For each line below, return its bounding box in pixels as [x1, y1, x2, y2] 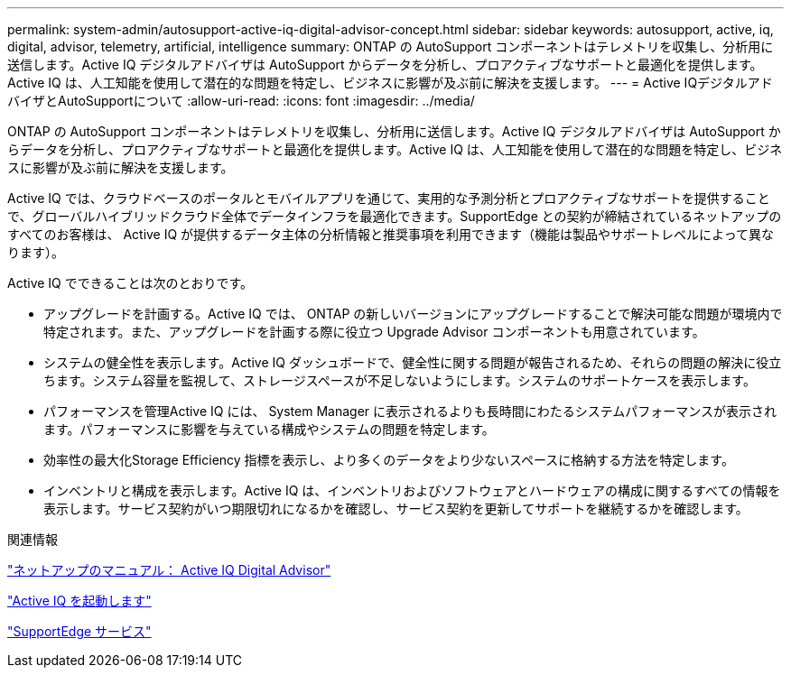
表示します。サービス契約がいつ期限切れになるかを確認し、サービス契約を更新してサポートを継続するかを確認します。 [43, 501, 749, 516]
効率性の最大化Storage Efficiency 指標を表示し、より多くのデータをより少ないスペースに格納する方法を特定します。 [43, 452, 734, 467]
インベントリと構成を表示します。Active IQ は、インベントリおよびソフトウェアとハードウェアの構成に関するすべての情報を [43, 483, 781, 498]
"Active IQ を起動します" [7, 593, 152, 608]
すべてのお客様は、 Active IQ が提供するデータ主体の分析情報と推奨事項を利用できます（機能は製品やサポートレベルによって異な [7, 227, 774, 242]
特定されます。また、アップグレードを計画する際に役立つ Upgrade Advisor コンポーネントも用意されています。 [43, 324, 705, 339]
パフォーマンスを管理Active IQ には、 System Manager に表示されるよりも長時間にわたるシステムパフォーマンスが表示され [43, 403, 777, 419]
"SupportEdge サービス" [7, 624, 152, 639]
